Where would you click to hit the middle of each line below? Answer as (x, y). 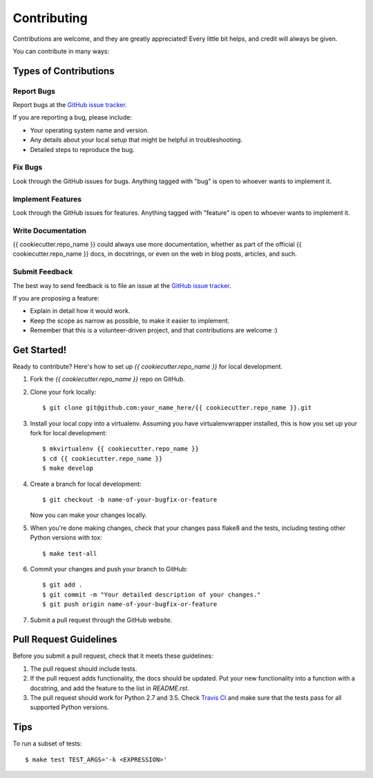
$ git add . (63, 585)
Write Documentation (49, 230)
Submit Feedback (43, 272)
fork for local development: (68, 433)
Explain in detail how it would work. (80, 311)
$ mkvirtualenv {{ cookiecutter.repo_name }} (121, 449)
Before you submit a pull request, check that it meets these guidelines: (113, 656)
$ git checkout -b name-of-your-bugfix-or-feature (130, 500)
